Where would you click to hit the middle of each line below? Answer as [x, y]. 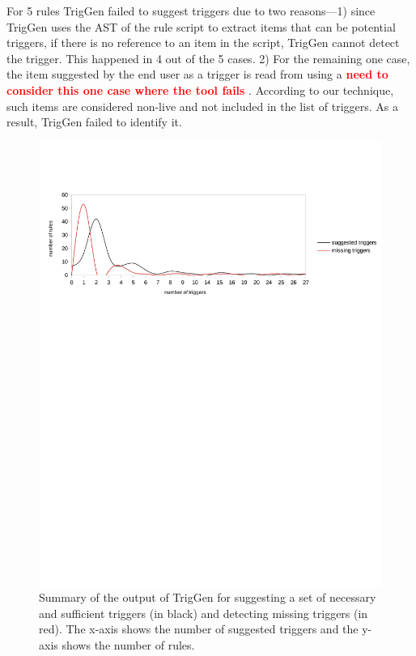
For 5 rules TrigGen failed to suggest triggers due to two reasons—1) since [191, 11]
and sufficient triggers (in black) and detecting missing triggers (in [204, 613]
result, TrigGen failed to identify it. [94, 122]
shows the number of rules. [128, 645]
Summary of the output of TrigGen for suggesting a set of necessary [208, 597]
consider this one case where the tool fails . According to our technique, [200, 89]
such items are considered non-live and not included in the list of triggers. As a [202, 106]
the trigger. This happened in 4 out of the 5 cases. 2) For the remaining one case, [208, 58]
